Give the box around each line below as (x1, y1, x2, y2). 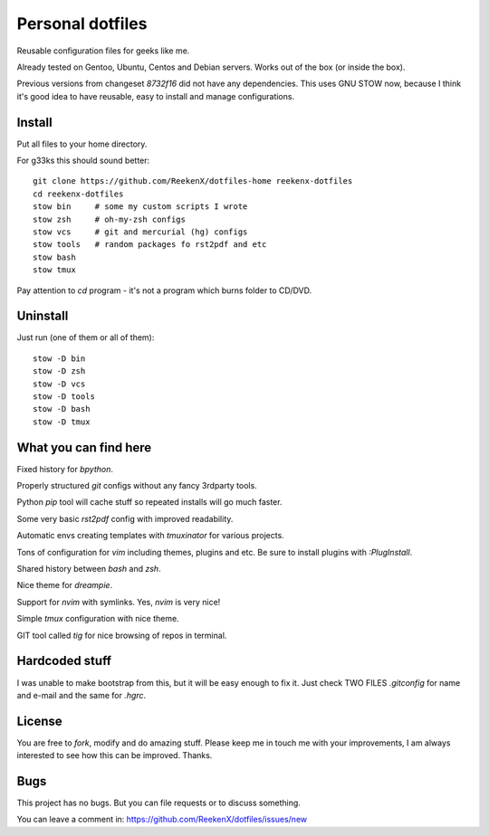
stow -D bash (33, 404, 91, 414)
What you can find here (16, 440, 152, 455)
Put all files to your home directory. (16, 138, 148, 149)
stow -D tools (33, 392, 95, 402)
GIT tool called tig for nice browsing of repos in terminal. (16, 630, 227, 641)
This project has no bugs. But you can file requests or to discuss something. (16, 797, 301, 809)
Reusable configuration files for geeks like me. (16, 45, 190, 56)
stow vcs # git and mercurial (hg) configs (33, 226, 248, 237)
